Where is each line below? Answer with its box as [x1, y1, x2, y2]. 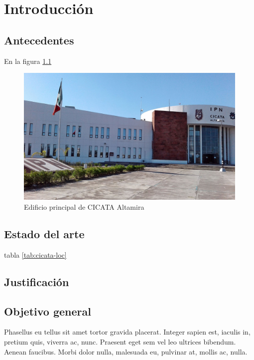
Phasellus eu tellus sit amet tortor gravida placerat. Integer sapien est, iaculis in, [4, 327, 251, 337]
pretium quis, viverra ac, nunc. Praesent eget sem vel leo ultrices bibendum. [4, 336, 236, 347]
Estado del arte [4, 226, 85, 241]
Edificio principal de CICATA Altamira [24, 202, 144, 212]
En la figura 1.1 [4, 55, 52, 66]
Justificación [4, 274, 69, 289]
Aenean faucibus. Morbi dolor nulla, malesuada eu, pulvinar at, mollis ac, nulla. [4, 346, 248, 357]
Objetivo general [4, 303, 91, 319]
